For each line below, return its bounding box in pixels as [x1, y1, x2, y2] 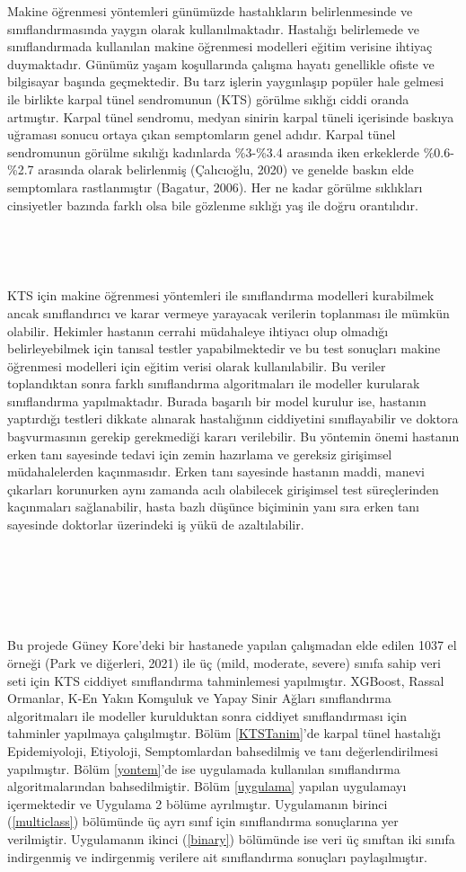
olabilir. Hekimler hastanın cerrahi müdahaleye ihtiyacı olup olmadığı [7, 321, 389, 340]
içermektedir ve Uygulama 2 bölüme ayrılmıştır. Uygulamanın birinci [7, 794, 388, 813]
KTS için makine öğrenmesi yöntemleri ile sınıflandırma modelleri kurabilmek [7, 286, 435, 305]
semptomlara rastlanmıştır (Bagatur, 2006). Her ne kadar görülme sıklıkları [7, 177, 423, 196]
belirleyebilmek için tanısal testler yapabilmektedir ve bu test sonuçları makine [7, 339, 441, 358]
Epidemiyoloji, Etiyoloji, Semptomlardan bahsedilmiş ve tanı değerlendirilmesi [7, 741, 438, 760]
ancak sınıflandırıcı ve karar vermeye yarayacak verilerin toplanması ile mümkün [7, 303, 450, 322]
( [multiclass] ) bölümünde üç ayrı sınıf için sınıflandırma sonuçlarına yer [7, 812, 399, 831]
